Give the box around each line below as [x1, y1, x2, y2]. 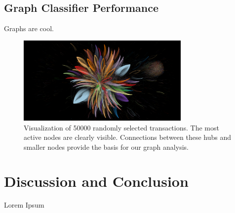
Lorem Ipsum [4, 199, 44, 210]
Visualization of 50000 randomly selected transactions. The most [24, 122, 219, 132]
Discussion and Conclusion [4, 170, 189, 191]
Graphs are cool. [4, 23, 54, 34]
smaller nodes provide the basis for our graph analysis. [24, 141, 189, 152]
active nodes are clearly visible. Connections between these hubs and [24, 132, 232, 142]
